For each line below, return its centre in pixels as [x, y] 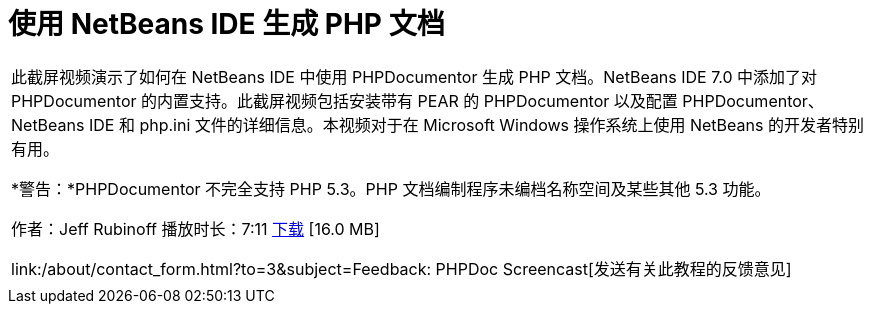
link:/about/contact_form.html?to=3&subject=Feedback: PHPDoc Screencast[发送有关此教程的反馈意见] [401, 268]
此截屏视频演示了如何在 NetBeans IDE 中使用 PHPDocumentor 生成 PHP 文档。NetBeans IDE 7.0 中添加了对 [414, 76]
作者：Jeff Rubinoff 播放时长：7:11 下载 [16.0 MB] [195, 228]
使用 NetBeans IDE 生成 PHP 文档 [226, 24]
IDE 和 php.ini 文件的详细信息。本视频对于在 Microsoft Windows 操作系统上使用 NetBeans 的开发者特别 [476, 124]
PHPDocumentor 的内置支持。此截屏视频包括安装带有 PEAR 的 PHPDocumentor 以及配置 [344, 100]
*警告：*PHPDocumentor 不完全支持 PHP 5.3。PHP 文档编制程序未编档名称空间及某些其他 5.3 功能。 [391, 188]
